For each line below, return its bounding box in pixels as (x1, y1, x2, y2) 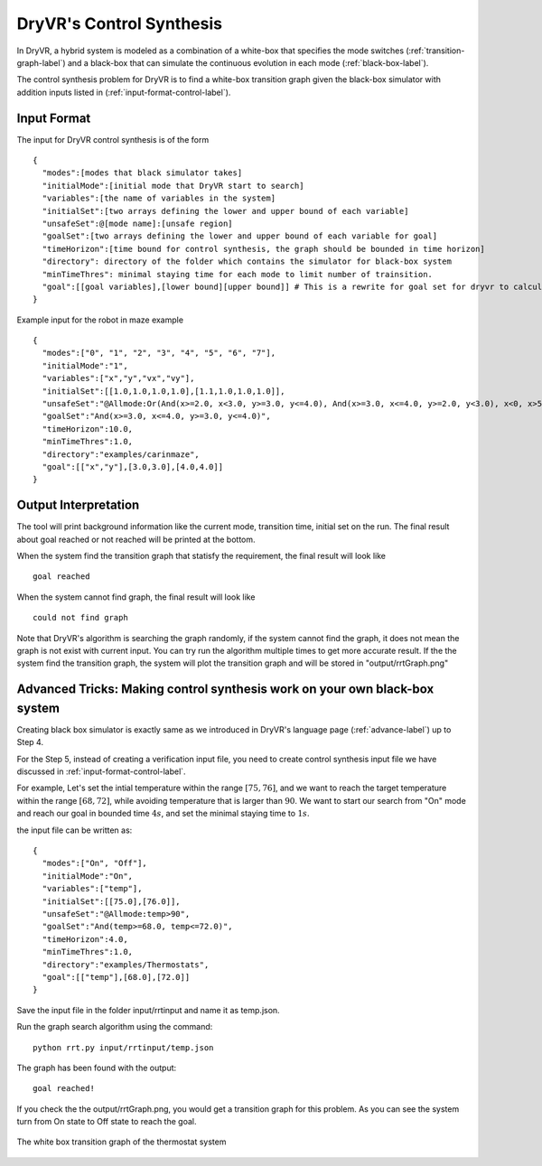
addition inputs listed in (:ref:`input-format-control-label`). (16, 87, 231, 98)
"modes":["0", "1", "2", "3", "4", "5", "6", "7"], (42, 348, 276, 359)
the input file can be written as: (16, 825, 133, 835)
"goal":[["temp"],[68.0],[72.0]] (42, 972, 191, 982)
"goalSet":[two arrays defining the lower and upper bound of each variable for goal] (42, 231, 438, 241)
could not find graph (33, 612, 128, 623)
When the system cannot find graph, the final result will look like (16, 592, 256, 602)
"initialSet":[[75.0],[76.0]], (42, 896, 181, 907)
